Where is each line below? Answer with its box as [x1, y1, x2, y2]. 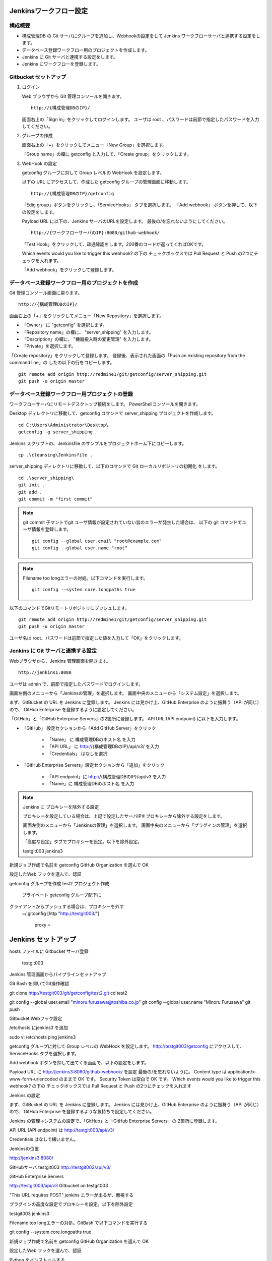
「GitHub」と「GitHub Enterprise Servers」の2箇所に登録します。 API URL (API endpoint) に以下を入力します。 [9, 716, 241, 722]
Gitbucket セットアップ [9, 74, 66, 81]
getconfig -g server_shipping [18, 429, 93, 435]
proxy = [34, 922, 51, 928]
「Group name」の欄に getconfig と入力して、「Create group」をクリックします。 [22, 151, 191, 157]
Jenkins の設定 [9, 1092, 40, 1098]
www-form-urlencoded [9, 1076, 58, 1082]
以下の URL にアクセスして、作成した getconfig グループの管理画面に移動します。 [22, 179, 191, 185]
